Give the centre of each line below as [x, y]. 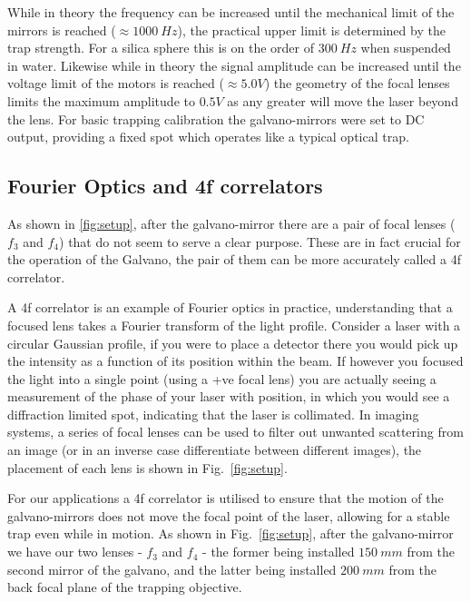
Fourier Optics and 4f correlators [165, 186]
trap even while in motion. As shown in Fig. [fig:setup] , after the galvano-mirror [231, 533]
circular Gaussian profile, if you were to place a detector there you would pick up [233, 343]
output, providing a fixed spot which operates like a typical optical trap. [208, 137]
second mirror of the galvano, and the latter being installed [172, 569]
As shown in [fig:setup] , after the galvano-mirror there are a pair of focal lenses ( [231, 223]
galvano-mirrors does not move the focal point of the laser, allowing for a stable [229, 515]
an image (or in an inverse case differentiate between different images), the [215, 450]
